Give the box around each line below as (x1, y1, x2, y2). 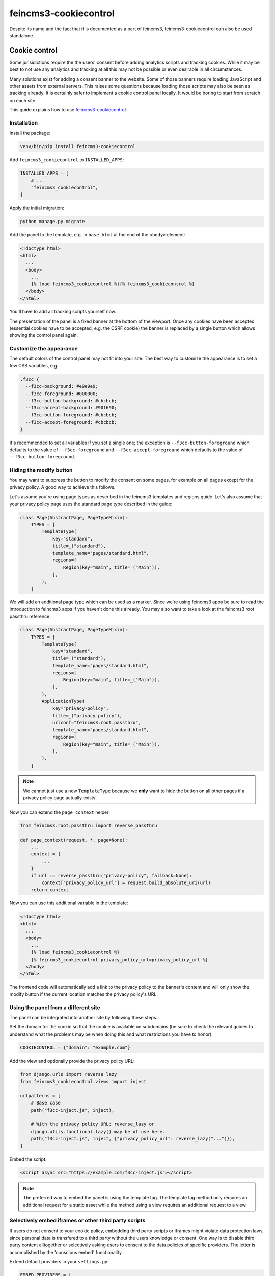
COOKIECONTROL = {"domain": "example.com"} (20, 1044, 131, 1050)
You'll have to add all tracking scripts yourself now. (9, 309, 117, 315)
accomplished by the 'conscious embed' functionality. (9, 1249, 123, 1255)
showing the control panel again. (9, 332, 78, 338)
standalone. (9, 32, 34, 38)
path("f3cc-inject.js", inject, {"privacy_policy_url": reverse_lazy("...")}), (31, 1136, 235, 1142)
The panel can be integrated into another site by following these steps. (9, 1014, 158, 1020)
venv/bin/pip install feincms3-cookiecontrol (20, 143, 136, 150)
